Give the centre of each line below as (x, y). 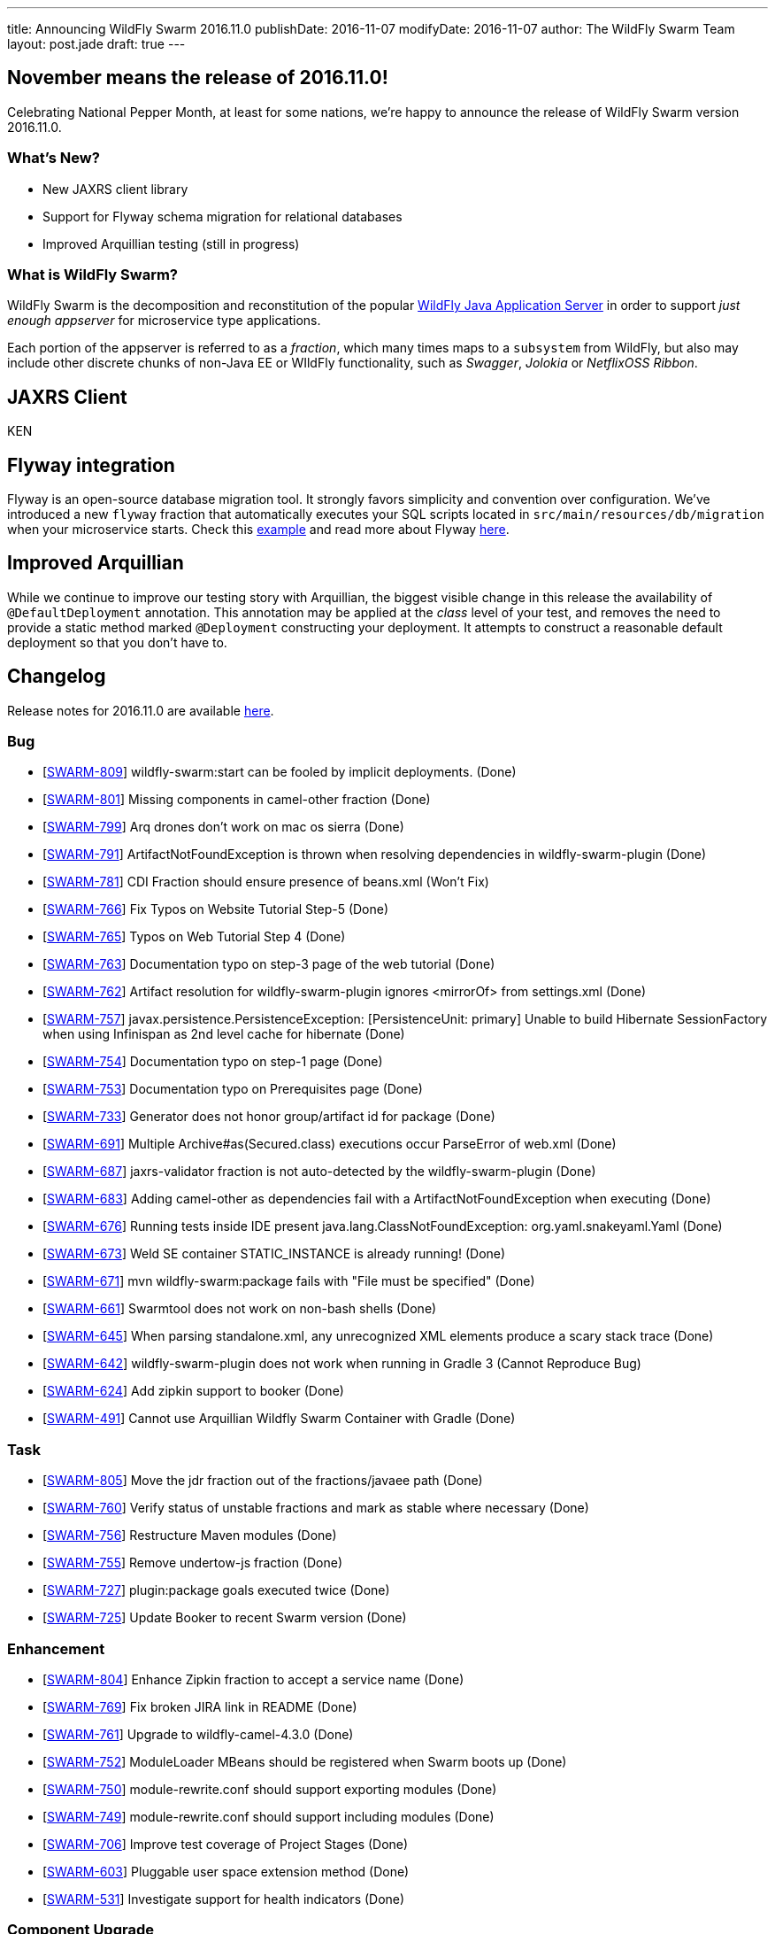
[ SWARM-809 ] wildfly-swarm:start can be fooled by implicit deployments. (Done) (280, 772)
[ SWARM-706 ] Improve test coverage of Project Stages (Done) (226, 1844)
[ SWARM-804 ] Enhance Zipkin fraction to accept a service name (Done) (253, 1679)
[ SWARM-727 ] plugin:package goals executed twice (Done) (216, 1590)
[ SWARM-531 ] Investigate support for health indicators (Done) (224, 1899)
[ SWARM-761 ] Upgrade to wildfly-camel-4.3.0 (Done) (198, 1734)
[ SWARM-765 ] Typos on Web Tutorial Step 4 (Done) (194, 937)
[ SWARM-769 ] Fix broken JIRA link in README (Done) (200, 1706)
